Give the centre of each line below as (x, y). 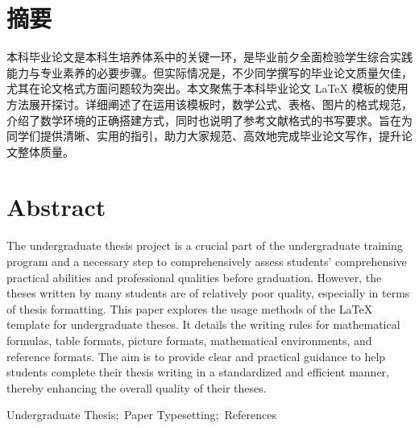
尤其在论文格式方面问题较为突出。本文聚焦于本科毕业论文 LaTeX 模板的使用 (207, 88)
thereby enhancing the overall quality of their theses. (137, 387)
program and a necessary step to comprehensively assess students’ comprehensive (207, 261)
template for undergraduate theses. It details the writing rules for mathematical (203, 324)
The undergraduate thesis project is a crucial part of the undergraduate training (205, 245)
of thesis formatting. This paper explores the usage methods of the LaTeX (190, 308)
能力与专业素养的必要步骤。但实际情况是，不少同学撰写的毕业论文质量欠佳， (209, 72)
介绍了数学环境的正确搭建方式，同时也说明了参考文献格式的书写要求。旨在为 (209, 120)
